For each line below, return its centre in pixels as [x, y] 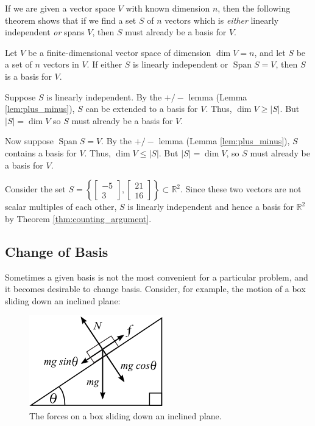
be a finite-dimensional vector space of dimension [119, 52]
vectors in [61, 64]
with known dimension [168, 8]
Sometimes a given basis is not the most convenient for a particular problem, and [157, 277]
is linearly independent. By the [104, 96]
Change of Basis [57, 251]
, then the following [254, 8]
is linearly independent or [181, 64]
